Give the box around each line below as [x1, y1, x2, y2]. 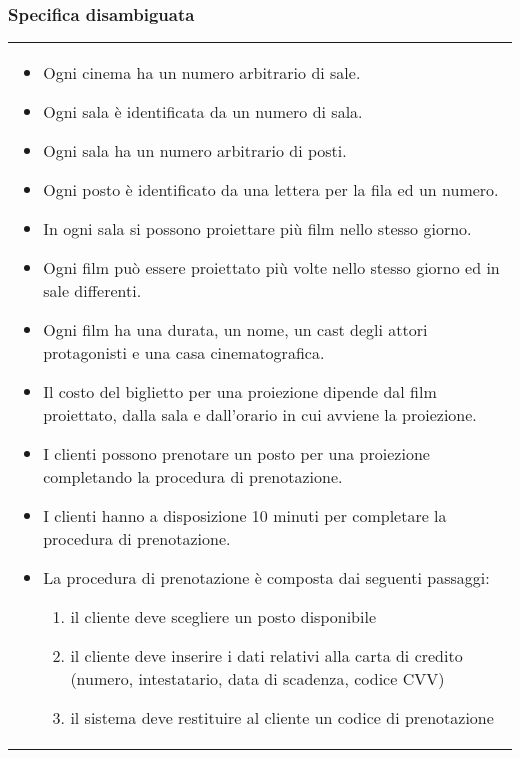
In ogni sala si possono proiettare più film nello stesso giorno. [43, 217, 472, 241]
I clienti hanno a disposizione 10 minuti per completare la [43, 504, 447, 528]
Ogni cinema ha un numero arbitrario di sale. [43, 61, 361, 85]
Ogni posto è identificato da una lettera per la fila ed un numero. [43, 178, 499, 202]
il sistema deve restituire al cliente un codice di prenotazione [70, 706, 494, 730]
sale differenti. [43, 279, 142, 303]
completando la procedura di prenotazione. [43, 465, 343, 489]
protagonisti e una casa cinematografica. [43, 341, 325, 365]
